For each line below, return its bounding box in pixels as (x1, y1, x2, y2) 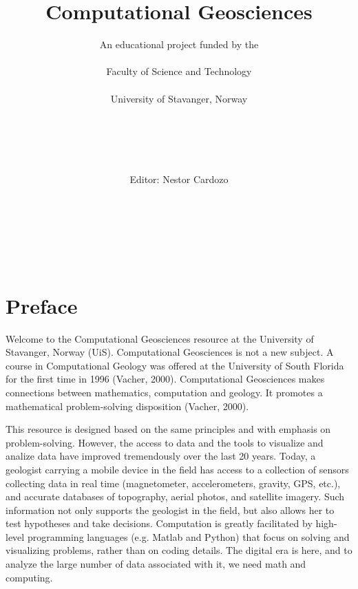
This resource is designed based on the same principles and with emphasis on (6, 422, 331, 436)
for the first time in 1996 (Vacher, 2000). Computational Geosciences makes (6, 372, 325, 386)
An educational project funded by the (99, 37, 259, 52)
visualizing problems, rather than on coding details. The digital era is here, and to (6, 543, 352, 557)
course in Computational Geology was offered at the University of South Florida (6, 358, 344, 372)
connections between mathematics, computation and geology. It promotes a (6, 385, 323, 399)
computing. (6, 570, 53, 584)
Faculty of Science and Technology (106, 64, 252, 78)
